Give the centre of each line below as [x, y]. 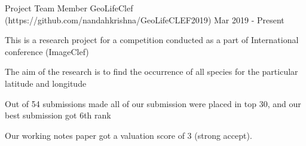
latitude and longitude [46, 83]
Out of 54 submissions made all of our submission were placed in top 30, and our [153, 103]
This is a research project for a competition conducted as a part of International [152, 40]
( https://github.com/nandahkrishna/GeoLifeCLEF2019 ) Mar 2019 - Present [145, 19]
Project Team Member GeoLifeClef [69, 8]
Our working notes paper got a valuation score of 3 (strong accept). [128, 135]
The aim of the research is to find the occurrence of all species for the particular [152, 72]
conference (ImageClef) [47, 51]
